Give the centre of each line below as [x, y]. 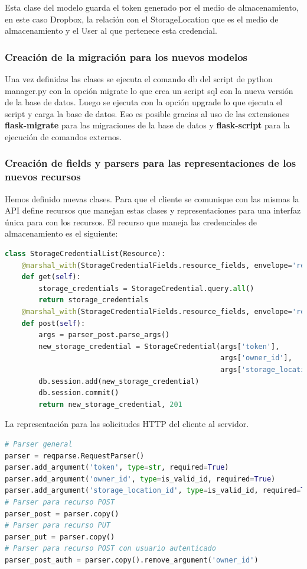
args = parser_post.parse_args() [104, 335]
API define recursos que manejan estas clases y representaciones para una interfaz [153, 210]
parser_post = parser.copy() [62, 514]
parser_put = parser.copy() [60, 537]
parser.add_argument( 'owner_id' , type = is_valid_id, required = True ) [140, 479]
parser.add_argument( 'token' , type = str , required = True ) [117, 468]
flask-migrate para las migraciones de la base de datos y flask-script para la [147, 125]
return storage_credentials [94, 300]
